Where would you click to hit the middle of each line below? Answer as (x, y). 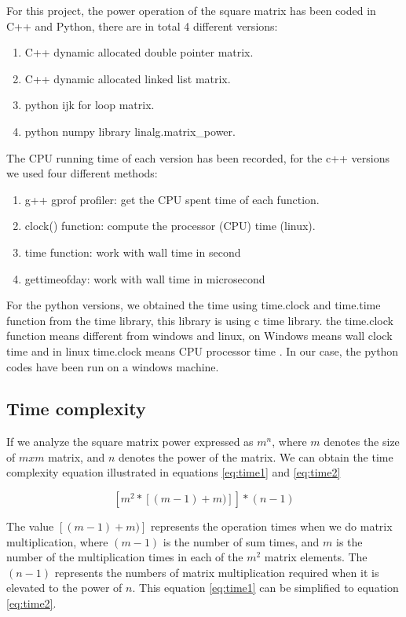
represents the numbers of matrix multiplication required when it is (217, 572)
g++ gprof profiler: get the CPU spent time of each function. (172, 199)
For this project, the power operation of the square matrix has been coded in (191, 10)
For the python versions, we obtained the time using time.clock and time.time (194, 305)
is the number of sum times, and (241, 541)
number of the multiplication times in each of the (125, 557)
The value (30, 526)
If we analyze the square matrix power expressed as (130, 442)
